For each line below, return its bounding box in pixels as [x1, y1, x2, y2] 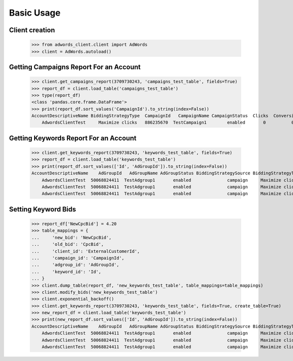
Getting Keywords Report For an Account [9, 134, 137, 142]
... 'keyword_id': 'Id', [31, 269, 102, 275]
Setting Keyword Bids [9, 205, 76, 213]
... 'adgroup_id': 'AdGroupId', [31, 262, 120, 268]
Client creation [9, 26, 55, 34]
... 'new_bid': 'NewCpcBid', [31, 234, 112, 240]
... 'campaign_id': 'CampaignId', [31, 255, 125, 261]
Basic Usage [9, 7, 61, 18]
